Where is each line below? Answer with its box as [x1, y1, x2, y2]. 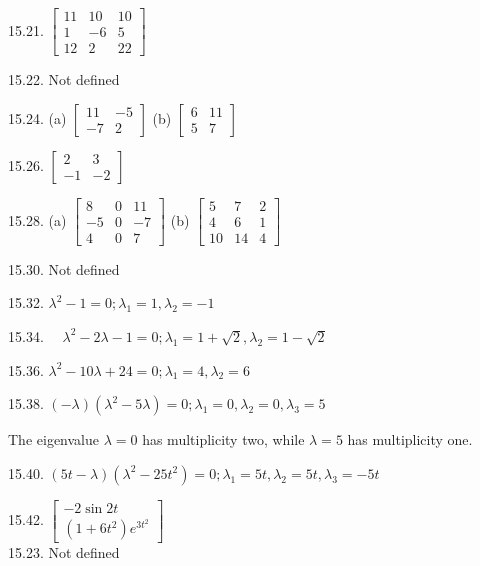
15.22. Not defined [8, 69, 120, 90]
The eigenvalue [8, 429, 99, 450]
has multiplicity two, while [142, 429, 305, 450]
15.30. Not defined [8, 258, 120, 279]
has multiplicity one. [347, 429, 473, 450]
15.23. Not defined [8, 542, 120, 563]
